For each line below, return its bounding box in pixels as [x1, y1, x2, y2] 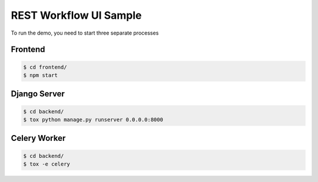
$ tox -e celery [23, 160, 71, 167]
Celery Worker [11, 133, 66, 143]
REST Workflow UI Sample [11, 9, 142, 22]
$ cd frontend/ [23, 63, 67, 70]
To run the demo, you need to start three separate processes [11, 29, 159, 36]
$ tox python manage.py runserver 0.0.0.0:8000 [23, 116, 163, 123]
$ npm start [23, 72, 58, 79]
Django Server [11, 89, 65, 99]
